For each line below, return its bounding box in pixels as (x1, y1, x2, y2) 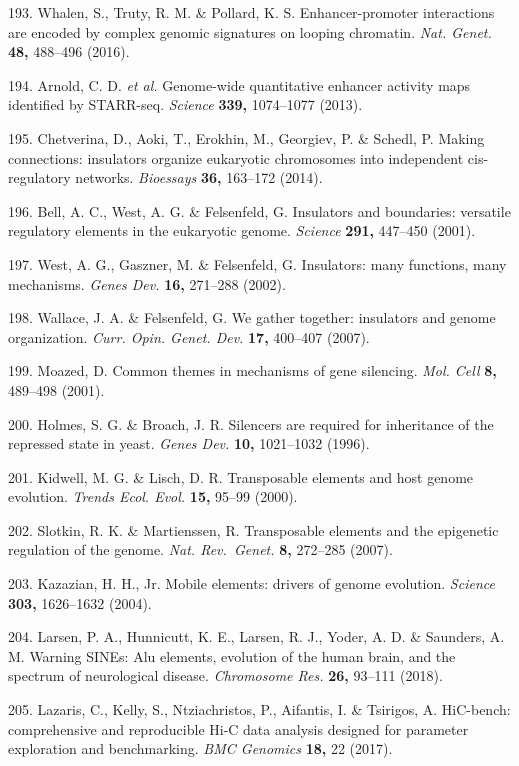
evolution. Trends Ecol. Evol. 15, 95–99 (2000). (8, 486, 298, 507)
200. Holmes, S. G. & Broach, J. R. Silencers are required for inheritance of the (8, 413, 494, 434)
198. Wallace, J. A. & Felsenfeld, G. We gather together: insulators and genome (8, 307, 496, 328)
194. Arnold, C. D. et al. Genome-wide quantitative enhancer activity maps (8, 74, 471, 95)
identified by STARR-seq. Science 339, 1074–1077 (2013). (8, 94, 363, 115)
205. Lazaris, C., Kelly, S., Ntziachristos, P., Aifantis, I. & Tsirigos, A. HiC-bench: (8, 699, 511, 720)
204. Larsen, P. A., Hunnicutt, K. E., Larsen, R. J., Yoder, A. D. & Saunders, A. (8, 626, 505, 647)
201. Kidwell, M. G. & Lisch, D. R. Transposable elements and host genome (8, 466, 474, 487)
